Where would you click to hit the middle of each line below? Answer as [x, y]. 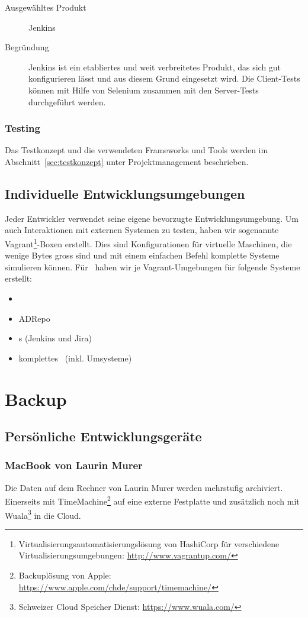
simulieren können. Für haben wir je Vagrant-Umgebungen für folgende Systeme [153, 266]
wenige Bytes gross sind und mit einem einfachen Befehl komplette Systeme [142, 255]
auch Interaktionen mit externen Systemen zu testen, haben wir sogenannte [142, 230]
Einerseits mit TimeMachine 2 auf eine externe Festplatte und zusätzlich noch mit [152, 500]
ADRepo [34, 318]
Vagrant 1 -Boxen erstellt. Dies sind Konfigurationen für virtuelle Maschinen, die [148, 243]
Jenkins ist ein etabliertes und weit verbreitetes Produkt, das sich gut [155, 67]
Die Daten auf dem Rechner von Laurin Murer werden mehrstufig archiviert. [144, 487]
